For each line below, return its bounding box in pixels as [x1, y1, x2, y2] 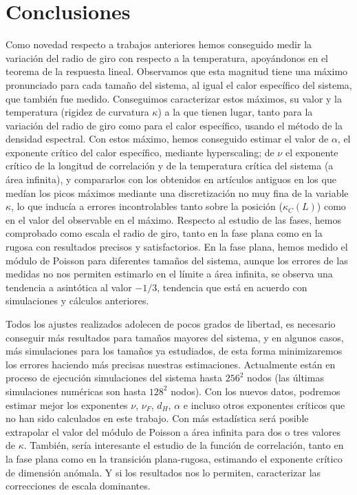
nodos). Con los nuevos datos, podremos [171, 383, 340, 398]
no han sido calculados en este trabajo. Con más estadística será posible [6, 411, 309, 425]
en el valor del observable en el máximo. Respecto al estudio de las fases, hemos [6, 212, 341, 227]
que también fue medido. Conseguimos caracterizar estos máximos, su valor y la [6, 91, 343, 105]
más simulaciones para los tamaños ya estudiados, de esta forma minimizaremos [6, 344, 343, 358]
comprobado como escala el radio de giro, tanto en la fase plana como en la [6, 226, 323, 240]
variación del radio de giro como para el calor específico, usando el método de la [6, 118, 343, 132]
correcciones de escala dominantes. [6, 478, 151, 493]
